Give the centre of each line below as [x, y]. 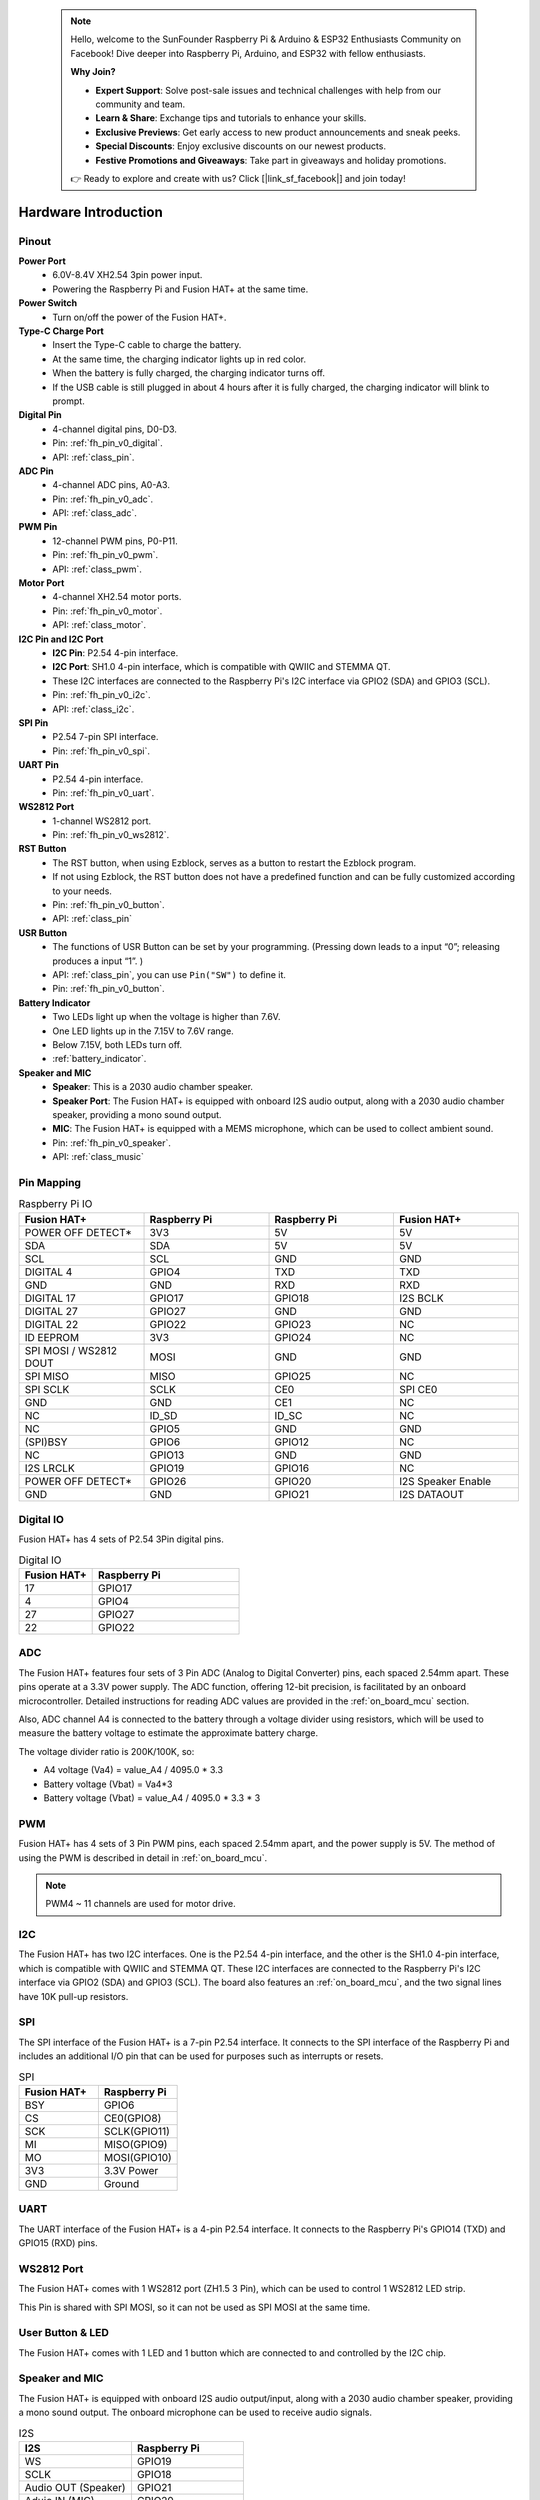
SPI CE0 [418, 1389]
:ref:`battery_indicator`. [99, 1059]
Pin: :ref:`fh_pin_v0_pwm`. [105, 555]
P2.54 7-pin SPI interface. [105, 737]
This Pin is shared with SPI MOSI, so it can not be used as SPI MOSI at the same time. [194, 2307]
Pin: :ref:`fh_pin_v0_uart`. [103, 792]
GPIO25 [293, 1376]
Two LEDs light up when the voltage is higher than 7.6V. [166, 1017]
